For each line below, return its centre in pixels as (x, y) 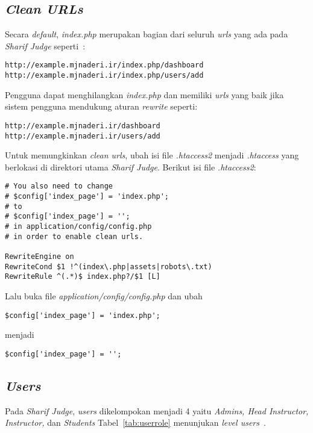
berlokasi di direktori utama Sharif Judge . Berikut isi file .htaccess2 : (131, 167)
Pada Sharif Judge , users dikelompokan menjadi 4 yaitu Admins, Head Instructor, (157, 410)
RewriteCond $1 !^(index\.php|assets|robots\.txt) (109, 266)
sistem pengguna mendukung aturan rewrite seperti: (101, 106)
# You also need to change (59, 186)
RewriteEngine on (40, 256)
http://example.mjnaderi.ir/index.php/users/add (104, 76)
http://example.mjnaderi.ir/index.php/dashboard (104, 65)
